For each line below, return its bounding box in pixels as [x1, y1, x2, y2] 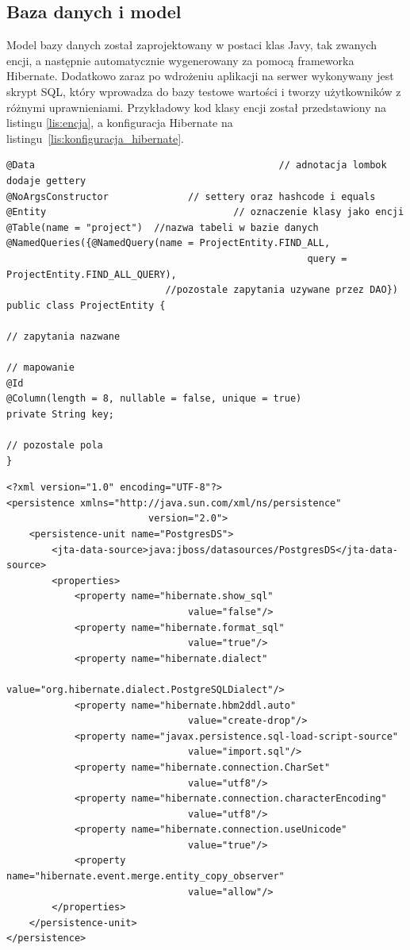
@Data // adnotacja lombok [6, 160, 387, 171]
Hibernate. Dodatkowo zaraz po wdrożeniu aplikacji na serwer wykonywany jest [6, 67, 394, 84]
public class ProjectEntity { [6, 299, 166, 311]
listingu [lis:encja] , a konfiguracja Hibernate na [6, 114, 233, 131]
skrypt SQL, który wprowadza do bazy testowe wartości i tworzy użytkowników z [6, 83, 401, 99]
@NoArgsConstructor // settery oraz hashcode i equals [6, 190, 376, 202]
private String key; [6, 408, 115, 420]
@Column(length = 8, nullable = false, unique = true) [6, 393, 302, 405]
